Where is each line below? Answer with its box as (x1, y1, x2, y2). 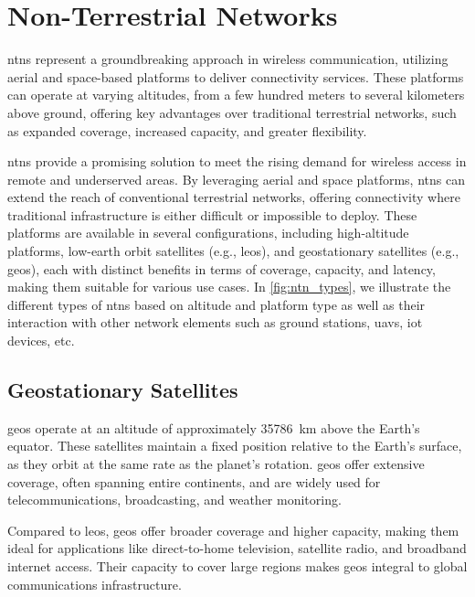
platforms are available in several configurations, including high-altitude (7, 223, 409, 242)
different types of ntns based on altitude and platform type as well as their (7, 294, 426, 314)
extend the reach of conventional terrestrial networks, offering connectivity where (7, 187, 460, 207)
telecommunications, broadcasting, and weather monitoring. (7, 490, 342, 509)
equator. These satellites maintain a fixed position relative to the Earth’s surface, (7, 436, 462, 455)
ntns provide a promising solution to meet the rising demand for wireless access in (7, 152, 467, 171)
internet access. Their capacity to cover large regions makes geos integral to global (7, 556, 468, 575)
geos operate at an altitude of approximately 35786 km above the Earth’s (7, 418, 420, 437)
